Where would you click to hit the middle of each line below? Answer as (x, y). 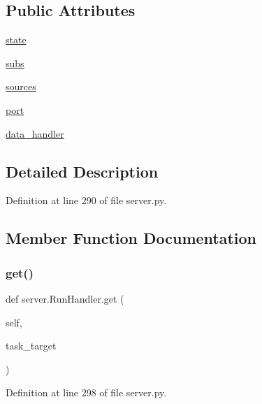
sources (21, 86)
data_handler (35, 133)
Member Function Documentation (131, 238)
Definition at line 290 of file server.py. (86, 200)
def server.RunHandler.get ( (65, 298)
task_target (31, 346)
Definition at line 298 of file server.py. (86, 392)
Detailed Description (82, 171)
